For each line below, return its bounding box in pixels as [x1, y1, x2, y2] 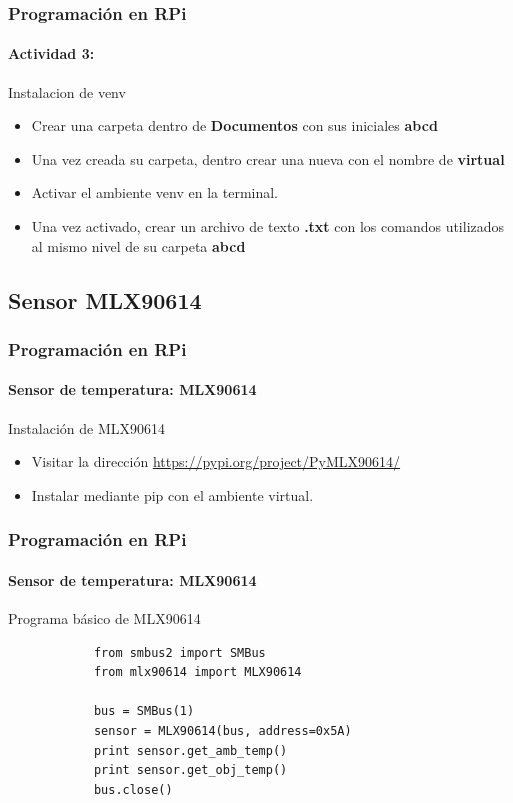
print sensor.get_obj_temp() [93, 763, 288, 778]
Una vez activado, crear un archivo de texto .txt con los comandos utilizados [31, 216, 505, 237]
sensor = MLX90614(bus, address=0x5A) [93, 724, 352, 739]
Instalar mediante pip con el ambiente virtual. [31, 484, 314, 505]
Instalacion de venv [8, 81, 126, 102]
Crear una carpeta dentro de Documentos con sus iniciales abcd [31, 115, 438, 136]
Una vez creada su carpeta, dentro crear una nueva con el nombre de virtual [31, 148, 505, 169]
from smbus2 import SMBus [93, 645, 266, 660]
